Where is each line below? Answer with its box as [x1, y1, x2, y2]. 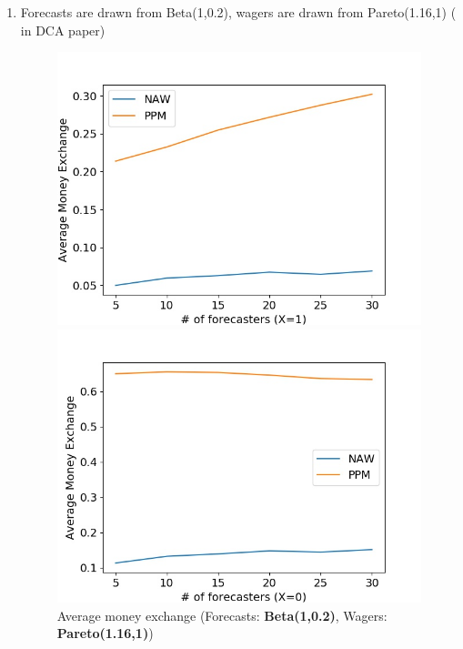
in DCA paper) [20, 20, 106, 39]
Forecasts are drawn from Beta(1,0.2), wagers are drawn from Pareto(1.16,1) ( [20, 3, 457, 21]
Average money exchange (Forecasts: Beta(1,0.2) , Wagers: [56, 605, 388, 624]
